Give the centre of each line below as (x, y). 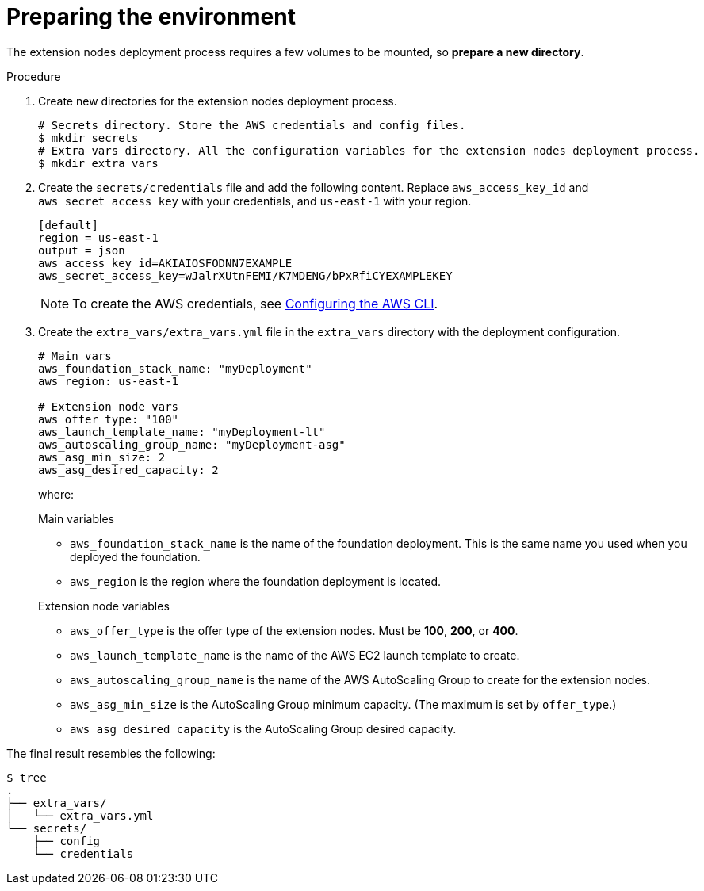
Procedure (34, 76)
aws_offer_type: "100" (109, 419)
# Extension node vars (109, 406)
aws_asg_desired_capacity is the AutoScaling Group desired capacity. (263, 728)
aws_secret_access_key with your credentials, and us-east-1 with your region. (255, 201)
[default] (68, 225)
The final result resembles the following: (111, 753)
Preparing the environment (151, 17)
